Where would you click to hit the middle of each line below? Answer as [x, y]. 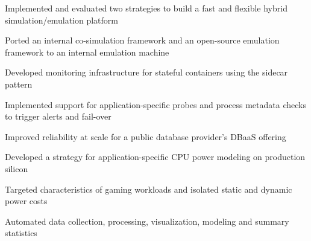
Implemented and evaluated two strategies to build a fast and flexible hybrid [146, 8]
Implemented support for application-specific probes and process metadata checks [155, 104]
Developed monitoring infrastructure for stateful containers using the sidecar [146, 72]
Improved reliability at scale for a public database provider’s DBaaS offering [146, 136]
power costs [26, 201]
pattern [19, 84]
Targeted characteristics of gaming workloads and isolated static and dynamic [149, 189]
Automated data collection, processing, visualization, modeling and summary [147, 221]
